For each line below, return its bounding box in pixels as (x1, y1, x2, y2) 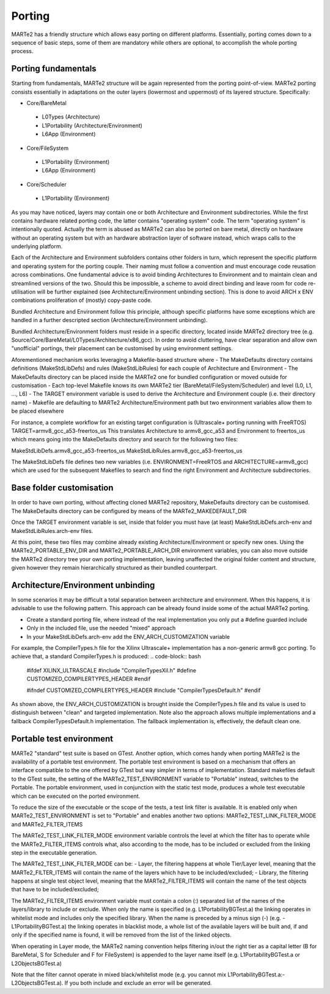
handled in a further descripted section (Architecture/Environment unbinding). (11, 317, 208, 324)
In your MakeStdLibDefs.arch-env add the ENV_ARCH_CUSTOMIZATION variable (26, 633, 230, 640)
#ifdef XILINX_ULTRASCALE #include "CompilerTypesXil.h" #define (26, 666, 197, 674)
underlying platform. (11, 243, 63, 250)
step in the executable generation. (11, 849, 98, 856)
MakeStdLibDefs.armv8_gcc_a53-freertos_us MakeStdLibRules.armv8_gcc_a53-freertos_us (11, 447, 243, 454)
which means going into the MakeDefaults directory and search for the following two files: (11, 436, 238, 443)
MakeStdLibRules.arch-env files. (11, 527, 94, 534)
